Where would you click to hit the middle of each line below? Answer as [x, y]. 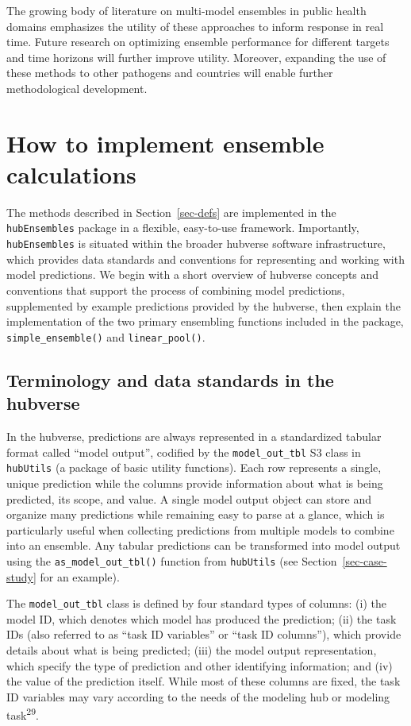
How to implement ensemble [165, 143]
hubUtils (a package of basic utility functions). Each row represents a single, [194, 467]
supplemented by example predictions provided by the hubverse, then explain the [204, 305]
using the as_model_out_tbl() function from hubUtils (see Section [172, 560]
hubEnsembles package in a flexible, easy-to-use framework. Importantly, [183, 228]
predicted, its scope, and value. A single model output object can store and [189, 498]
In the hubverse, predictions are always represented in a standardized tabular [194, 436]
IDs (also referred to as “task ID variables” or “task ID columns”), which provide [204, 634]
